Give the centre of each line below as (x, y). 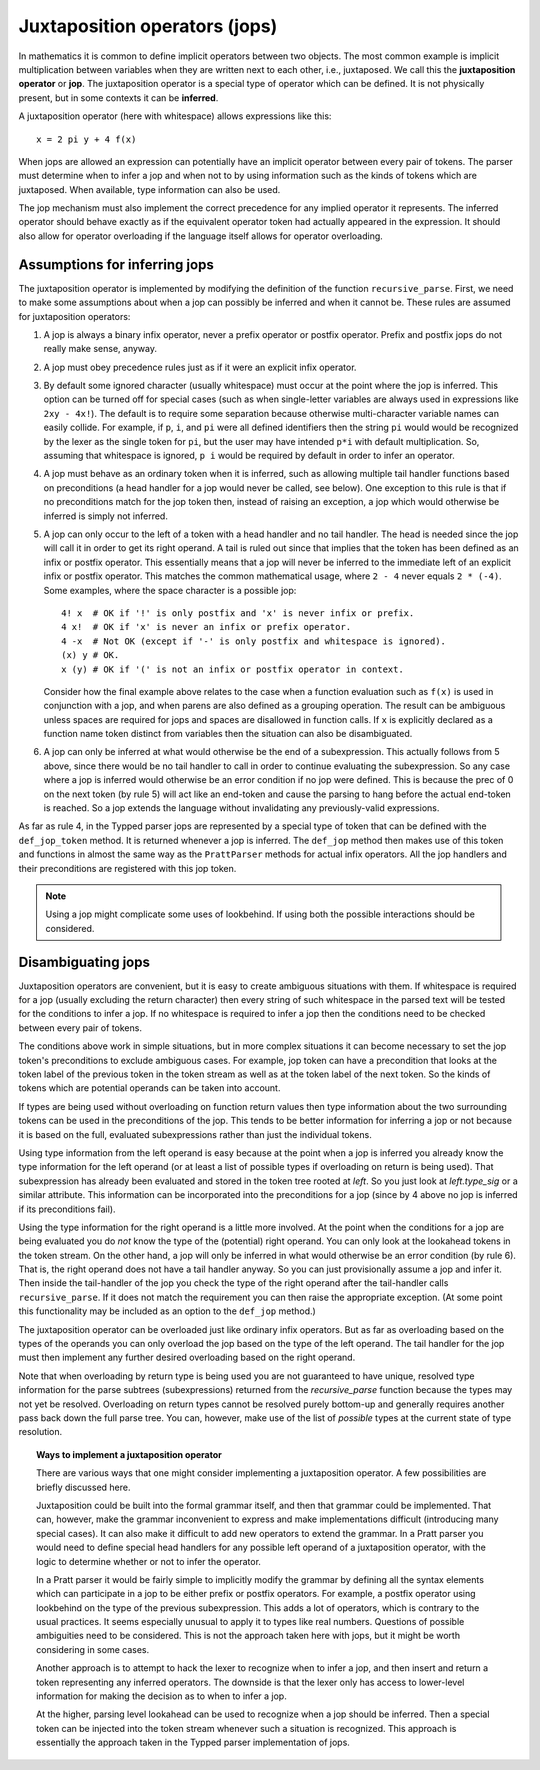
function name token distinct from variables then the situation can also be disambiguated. (228, 734)
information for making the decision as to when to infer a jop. (161, 1696)
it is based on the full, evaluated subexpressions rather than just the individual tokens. (195, 1134)
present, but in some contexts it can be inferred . (118, 97)
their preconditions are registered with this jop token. (127, 868)
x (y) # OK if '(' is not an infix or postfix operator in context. (232, 669)
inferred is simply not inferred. (106, 516)
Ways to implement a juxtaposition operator (129, 1454)
